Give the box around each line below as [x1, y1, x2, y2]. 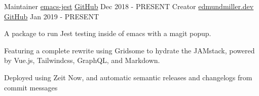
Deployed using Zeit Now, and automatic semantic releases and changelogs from [4, 72, 252, 82]
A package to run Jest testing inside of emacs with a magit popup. [4, 28, 211, 39]
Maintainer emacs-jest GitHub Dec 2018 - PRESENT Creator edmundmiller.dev [4, 1, 254, 11]
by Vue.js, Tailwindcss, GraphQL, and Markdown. [4, 55, 160, 66]
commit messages [4, 82, 58, 92]
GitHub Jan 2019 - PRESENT [4, 11, 99, 21]
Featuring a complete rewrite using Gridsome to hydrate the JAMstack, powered [4, 45, 255, 55]
